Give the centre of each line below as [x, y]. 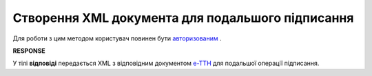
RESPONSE [29, 51]
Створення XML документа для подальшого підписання [183, 18]
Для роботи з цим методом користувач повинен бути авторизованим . [117, 38]
